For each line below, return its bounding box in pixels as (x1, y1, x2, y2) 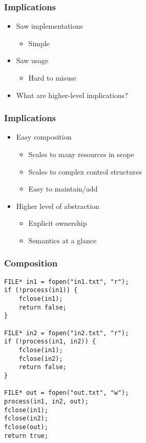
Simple (28, 37, 50, 48)
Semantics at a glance (28, 235, 97, 245)
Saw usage (16, 55, 49, 66)
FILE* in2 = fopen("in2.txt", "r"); (4, 329, 129, 337)
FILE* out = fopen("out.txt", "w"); (4, 389, 129, 397)
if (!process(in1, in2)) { (4, 338, 96, 345)
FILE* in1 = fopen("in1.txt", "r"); (4, 278, 129, 285)
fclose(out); (4, 423, 48, 431)
